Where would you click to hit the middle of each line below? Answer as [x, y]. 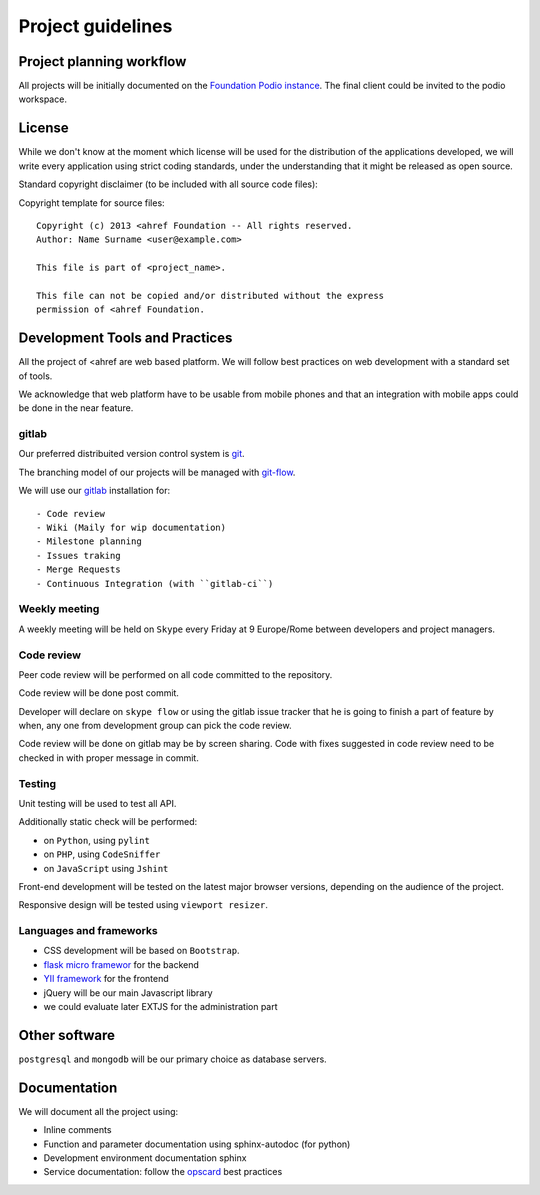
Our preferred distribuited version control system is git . [131, 454]
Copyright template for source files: [91, 202]
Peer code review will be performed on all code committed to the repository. [175, 674]
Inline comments [77, 1130]
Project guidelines [95, 26]
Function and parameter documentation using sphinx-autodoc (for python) [197, 1144]
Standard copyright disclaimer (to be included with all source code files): [168, 184]
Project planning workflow [102, 61]
